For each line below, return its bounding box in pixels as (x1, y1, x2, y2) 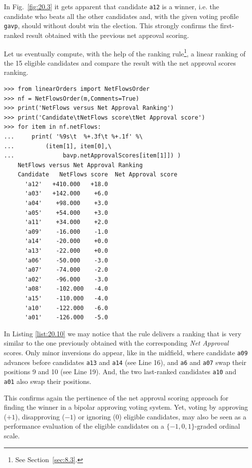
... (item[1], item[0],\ (4, 142, 111, 150)
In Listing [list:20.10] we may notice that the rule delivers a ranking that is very (4, 328, 241, 338)
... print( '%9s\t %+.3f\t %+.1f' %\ (4, 133, 143, 140)
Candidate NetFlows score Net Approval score (17, 171, 177, 178)
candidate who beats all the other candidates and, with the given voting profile (4, 11, 239, 21)
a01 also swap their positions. (4, 376, 92, 386)
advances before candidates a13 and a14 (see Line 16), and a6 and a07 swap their (4, 357, 247, 367)
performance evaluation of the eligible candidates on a (4, 421, 164, 431)
